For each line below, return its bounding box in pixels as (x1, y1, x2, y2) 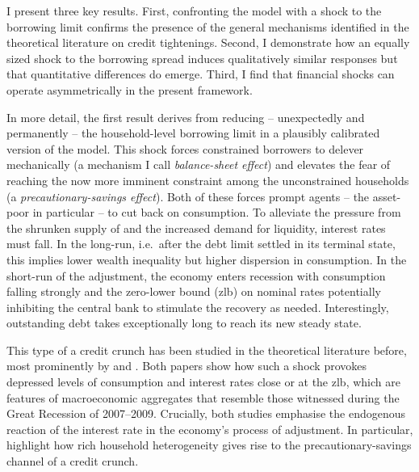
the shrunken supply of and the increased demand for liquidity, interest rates (6, 219, 386, 236)
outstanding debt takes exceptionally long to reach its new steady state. (6, 314, 362, 331)
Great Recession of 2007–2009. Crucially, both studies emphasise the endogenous (6, 405, 406, 422)
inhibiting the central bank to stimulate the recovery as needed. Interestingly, (6, 298, 389, 315)
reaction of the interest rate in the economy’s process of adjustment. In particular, (6, 420, 413, 437)
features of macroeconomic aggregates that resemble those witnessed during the (6, 389, 400, 406)
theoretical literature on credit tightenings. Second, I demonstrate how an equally (6, 34, 410, 51)
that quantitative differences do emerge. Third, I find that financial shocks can (6, 65, 395, 82)
